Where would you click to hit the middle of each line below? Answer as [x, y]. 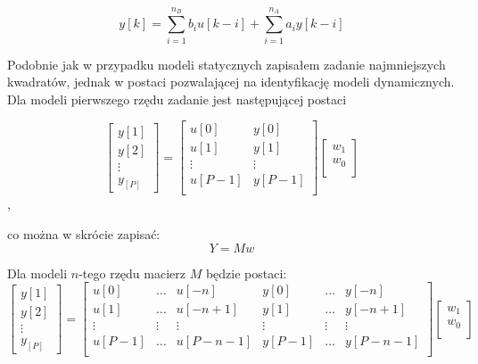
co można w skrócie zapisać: [84, 234]
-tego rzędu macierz [132, 273]
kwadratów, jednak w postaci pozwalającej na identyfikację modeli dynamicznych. [231, 82]
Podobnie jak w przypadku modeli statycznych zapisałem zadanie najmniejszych [227, 64]
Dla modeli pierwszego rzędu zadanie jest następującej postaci [177, 99]
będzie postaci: [246, 273]
